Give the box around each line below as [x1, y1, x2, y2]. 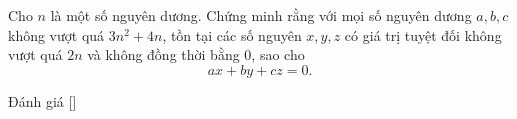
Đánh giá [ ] [8, 90, 77, 111]
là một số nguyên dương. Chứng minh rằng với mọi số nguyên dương [50, 5, 472, 25]
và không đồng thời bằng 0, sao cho [87, 44, 305, 65]
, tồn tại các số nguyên [162, 24, 302, 45]
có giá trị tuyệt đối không [344, 24, 502, 45]
